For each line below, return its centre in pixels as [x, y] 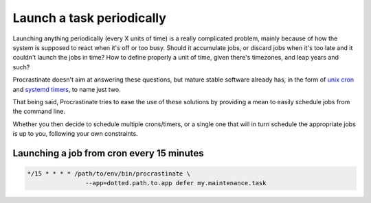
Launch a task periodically [89, 18]
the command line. [39, 111]
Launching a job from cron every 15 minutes [108, 153]
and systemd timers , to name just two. [67, 89]
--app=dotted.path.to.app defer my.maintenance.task [176, 183]
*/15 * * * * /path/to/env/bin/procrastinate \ [109, 174]
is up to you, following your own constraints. [75, 134]
